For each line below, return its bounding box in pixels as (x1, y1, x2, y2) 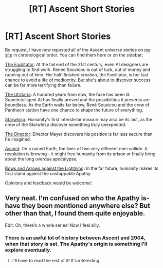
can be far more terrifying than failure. (5, 82, 82, 88)
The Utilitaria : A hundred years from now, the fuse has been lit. (5, 91, 131, 97)
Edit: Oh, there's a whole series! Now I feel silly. (5, 222, 100, 228)
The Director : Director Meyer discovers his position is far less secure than (5, 131, 153, 137)
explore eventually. (5, 247, 52, 253)
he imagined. (5, 136, 31, 142)
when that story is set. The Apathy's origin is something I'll (5, 240, 147, 247)
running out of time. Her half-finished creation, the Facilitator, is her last (5, 71, 148, 77)
